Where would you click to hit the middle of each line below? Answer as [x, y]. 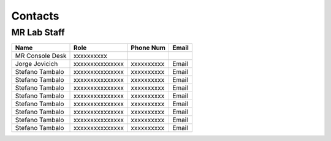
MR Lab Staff [38, 32]
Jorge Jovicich [36, 64]
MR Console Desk [41, 56]
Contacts [35, 16]
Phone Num [148, 48]
